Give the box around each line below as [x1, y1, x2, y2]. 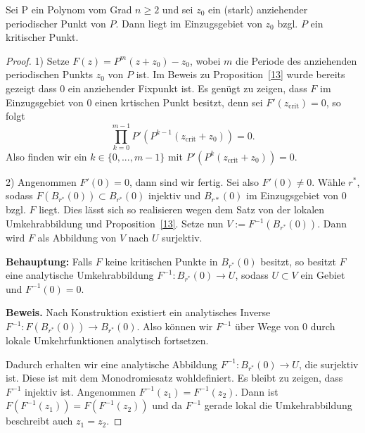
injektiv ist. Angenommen [24, 384, 136, 399]
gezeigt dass [6, 80, 57, 95]
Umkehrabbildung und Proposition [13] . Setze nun [6, 216, 224, 231]
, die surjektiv [298, 356, 359, 371]
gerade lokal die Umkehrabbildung [204, 398, 352, 413]
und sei [162, 2, 193, 16]
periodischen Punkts [6, 67, 94, 82]
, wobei [189, 53, 221, 68]
